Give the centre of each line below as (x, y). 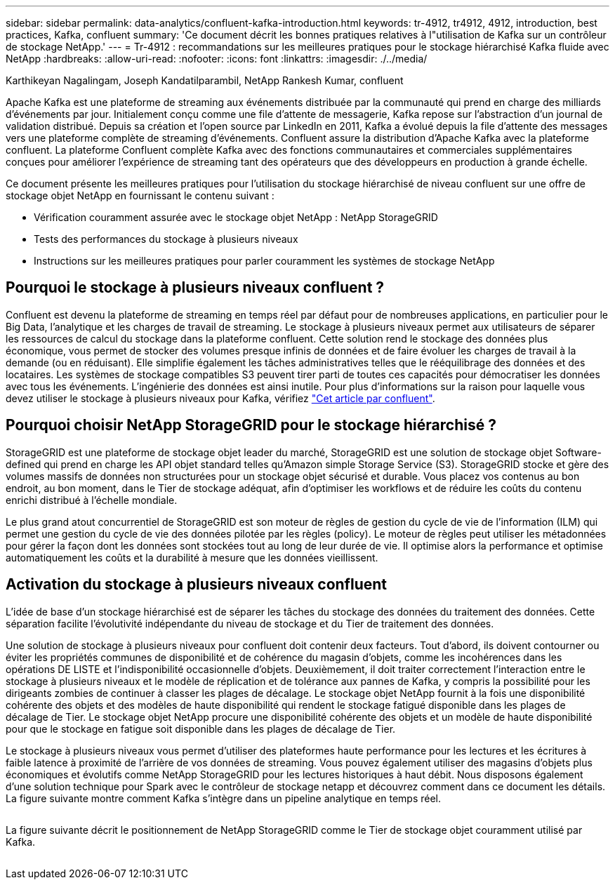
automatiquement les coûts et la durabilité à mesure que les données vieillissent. (192, 557)
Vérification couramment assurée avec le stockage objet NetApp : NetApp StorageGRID (236, 217)
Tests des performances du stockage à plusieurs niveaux (166, 239)
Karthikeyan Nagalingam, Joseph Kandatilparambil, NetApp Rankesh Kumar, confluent (205, 80)
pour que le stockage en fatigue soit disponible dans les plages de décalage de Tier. (201, 728)
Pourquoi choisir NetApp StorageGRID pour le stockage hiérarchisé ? (251, 425)
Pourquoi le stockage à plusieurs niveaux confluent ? (195, 288)
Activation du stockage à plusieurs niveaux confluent (197, 585)
